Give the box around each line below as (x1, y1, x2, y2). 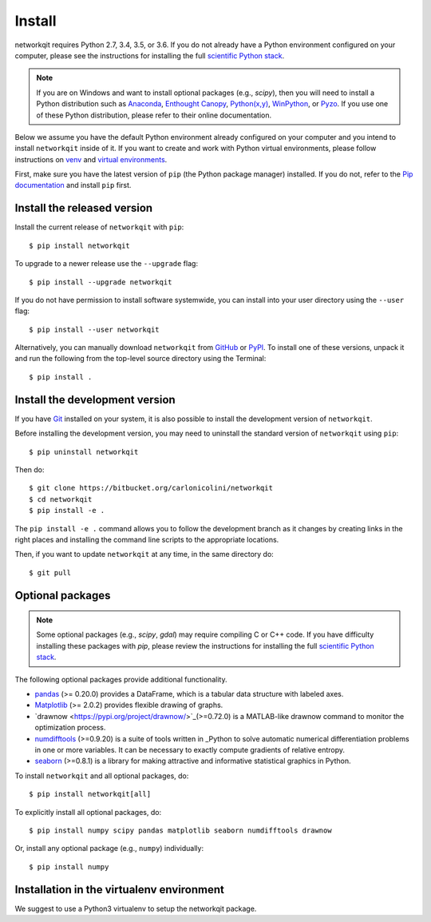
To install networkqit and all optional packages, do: (14, 771, 189, 781)
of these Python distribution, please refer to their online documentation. (36, 110, 271, 120)
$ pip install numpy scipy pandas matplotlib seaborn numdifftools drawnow (29, 825, 332, 835)
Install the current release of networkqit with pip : (14, 222, 184, 232)
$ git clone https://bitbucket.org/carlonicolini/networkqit (29, 483, 273, 493)
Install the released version (14, 201, 153, 215)
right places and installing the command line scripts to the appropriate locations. (14, 535, 279, 544)
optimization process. (34, 723, 106, 733)
